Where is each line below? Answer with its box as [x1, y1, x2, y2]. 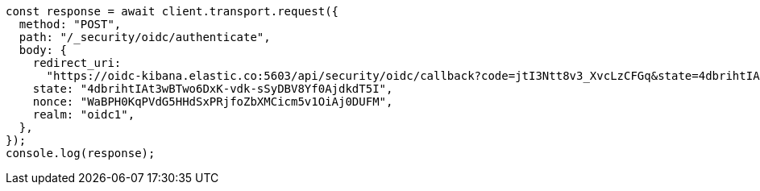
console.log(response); [6, 147, 156, 160]
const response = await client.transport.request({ [6, 5, 339, 18]
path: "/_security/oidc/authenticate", [19, 31, 271, 44]
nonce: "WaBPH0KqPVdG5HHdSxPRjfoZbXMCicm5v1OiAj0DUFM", [32, 95, 393, 108]
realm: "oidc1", [32, 108, 135, 121]
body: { [19, 44, 67, 56]
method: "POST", [19, 18, 122, 31]
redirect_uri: [32, 56, 122, 69]
